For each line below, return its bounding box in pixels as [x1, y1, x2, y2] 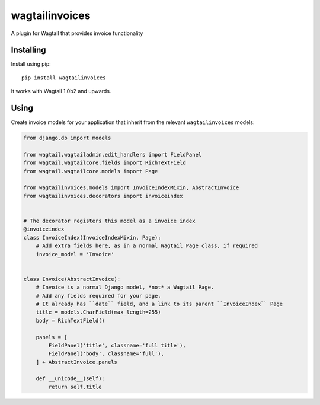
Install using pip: [11, 60, 52, 68]
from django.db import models [23, 135, 111, 142]
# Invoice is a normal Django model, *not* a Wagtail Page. [36, 284, 215, 291]
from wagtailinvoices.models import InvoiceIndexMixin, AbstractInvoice [23, 184, 239, 191]
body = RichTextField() [36, 317, 105, 324]
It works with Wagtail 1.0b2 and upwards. [11, 88, 111, 95]
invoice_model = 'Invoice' [36, 251, 115, 257]
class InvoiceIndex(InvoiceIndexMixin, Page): [23, 234, 161, 241]
